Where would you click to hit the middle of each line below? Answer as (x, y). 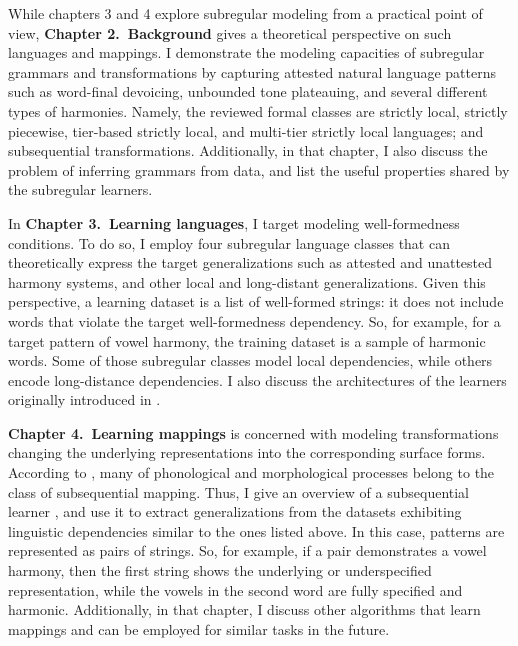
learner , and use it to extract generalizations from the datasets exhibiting (235, 511)
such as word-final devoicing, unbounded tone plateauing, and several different (248, 91)
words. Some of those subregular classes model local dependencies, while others (250, 360)
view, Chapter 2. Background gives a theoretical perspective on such (230, 32)
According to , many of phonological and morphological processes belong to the (251, 472)
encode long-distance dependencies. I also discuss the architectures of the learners (257, 379)
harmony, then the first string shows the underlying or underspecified (220, 570)
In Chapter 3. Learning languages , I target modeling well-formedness (234, 222)
